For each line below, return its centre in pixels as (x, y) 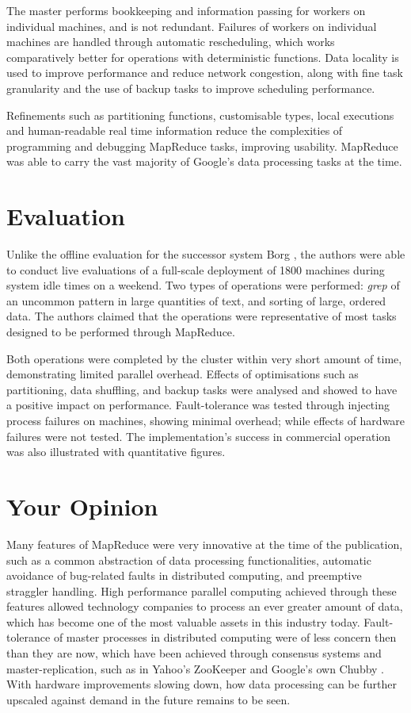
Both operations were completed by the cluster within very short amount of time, (204, 358)
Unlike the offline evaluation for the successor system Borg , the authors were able (206, 254)
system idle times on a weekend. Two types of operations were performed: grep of (203, 285)
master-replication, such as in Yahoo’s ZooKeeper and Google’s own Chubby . (196, 668)
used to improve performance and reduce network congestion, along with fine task (205, 73)
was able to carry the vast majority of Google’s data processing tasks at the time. (204, 161)
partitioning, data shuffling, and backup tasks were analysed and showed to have (202, 389)
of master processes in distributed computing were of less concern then (225, 637)
